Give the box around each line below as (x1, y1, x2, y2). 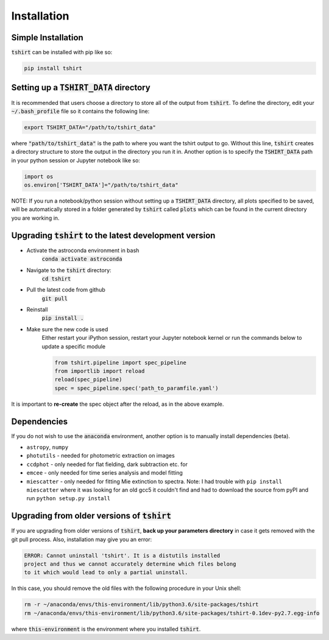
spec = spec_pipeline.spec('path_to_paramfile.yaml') (54, 384, 219, 392)
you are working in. (11, 214, 60, 221)
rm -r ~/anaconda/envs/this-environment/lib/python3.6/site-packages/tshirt (24, 601, 259, 608)
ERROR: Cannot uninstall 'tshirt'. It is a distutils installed (24, 552, 221, 559)
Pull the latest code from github (26, 286, 106, 293)
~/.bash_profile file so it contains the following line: (11, 107, 150, 115)
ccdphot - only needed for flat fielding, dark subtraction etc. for (26, 461, 188, 468)
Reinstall (26, 306, 48, 314)
